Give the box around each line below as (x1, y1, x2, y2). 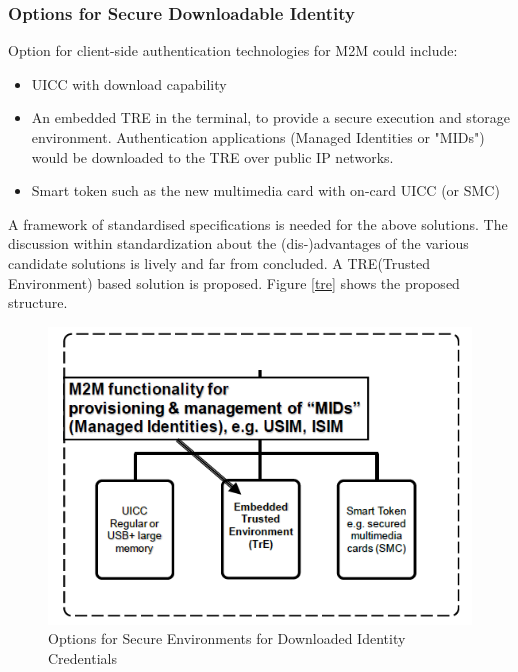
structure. (8, 292, 68, 313)
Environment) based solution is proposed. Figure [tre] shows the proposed (8, 272, 460, 293)
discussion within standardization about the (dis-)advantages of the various (8, 233, 469, 254)
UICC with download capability (31, 73, 227, 94)
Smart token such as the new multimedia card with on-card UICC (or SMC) (31, 180, 500, 201)
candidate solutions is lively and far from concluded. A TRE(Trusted (8, 252, 431, 273)
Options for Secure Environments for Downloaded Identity (48, 628, 406, 649)
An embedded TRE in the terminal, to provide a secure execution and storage (31, 107, 511, 128)
